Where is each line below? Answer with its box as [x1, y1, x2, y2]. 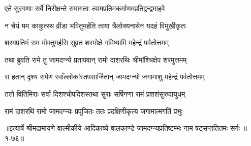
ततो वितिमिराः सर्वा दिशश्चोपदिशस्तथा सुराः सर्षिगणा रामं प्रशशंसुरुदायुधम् [5, 88, 185, 99]
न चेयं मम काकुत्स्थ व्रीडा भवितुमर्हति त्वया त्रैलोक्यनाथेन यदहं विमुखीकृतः [5, 20, 186, 31]
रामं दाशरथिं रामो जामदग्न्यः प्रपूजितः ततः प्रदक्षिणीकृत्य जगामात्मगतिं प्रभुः [5, 105, 182, 116]
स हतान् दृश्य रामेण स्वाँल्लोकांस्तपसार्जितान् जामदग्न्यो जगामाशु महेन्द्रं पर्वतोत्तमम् [5, 71, 205, 82]
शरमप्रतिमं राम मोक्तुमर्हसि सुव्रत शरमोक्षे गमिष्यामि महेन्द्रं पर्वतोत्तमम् [5, 37, 169, 48]
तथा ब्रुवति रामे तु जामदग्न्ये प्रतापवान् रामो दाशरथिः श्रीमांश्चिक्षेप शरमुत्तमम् [5, 54, 187, 65]
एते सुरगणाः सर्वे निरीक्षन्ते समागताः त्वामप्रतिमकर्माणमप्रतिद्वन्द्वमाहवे [5, 3, 165, 13]
